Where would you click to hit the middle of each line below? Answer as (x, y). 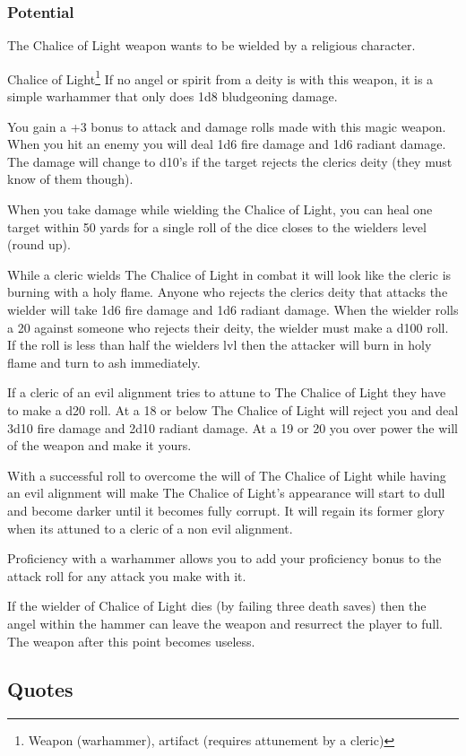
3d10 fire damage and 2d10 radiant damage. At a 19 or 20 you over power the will (233, 427)
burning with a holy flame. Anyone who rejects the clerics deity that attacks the (228, 292)
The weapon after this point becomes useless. (131, 641)
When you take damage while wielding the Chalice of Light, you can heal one (220, 209)
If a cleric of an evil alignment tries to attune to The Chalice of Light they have (227, 392)
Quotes (40, 689)
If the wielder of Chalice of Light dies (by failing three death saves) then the (217, 606)
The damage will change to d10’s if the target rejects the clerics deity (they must (230, 161)
